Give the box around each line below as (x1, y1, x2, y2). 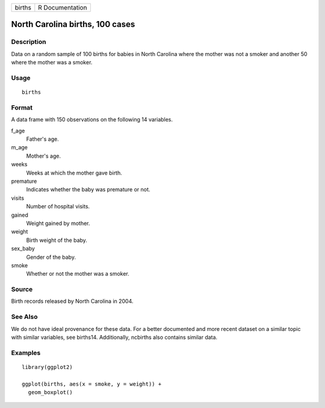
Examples (11, 348, 41, 357)
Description (11, 38, 46, 46)
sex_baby (11, 245, 36, 252)
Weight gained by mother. (26, 220, 90, 227)
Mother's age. (26, 152, 61, 159)
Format (11, 103, 33, 111)
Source (11, 285, 33, 294)
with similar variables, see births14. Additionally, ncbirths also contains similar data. (11, 333, 218, 341)
